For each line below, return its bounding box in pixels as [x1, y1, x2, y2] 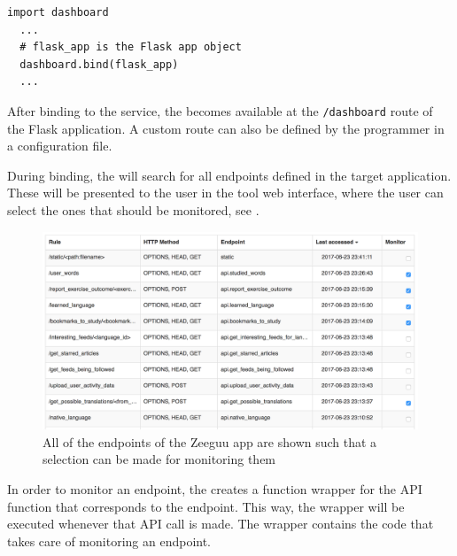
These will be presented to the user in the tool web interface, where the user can [7, 183, 444, 202]
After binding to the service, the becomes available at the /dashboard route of [7, 101, 433, 120]
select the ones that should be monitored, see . [7, 201, 259, 219]
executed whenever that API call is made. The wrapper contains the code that [7, 514, 434, 533]
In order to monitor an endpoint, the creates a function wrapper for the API [7, 479, 422, 498]
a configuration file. [7, 136, 112, 155]
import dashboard [7, 6, 109, 19]
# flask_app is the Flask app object [19, 41, 242, 54]
